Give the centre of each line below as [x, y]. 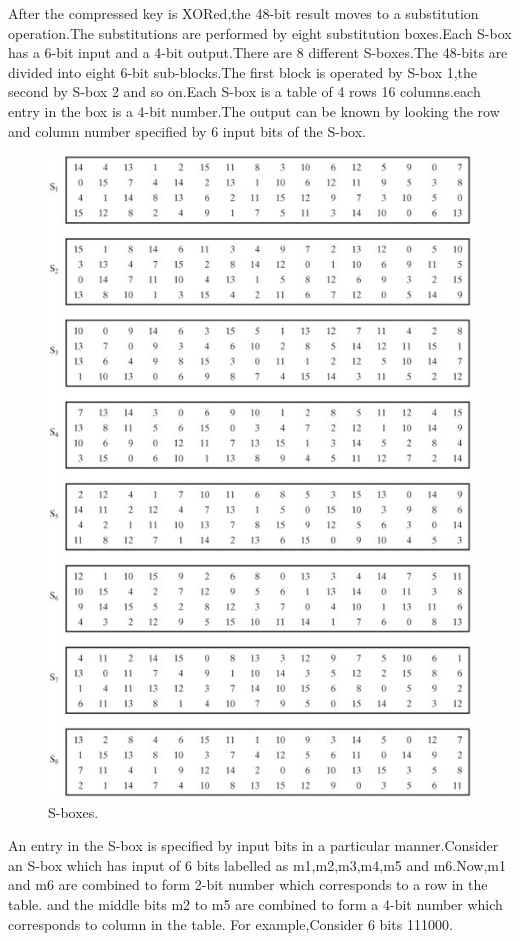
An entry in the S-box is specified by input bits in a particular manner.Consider [253, 845]
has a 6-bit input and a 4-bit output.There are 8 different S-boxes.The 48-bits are [258, 52]
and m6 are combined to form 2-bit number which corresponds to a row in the [248, 884]
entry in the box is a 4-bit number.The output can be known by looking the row [254, 110]
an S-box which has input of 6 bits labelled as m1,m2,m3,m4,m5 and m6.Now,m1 [257, 864]
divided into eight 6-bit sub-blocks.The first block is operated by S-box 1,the [243, 71]
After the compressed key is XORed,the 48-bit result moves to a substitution [243, 13]
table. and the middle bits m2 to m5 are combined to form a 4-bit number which [255, 903]
